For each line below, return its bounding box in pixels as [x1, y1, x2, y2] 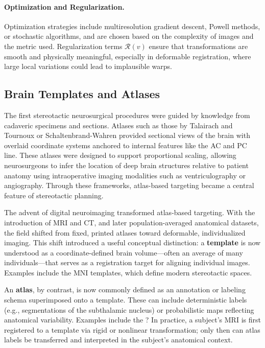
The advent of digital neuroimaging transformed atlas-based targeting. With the [4, 207, 255, 218]
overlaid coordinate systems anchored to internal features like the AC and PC [4, 140, 247, 150]
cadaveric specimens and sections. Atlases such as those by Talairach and [4, 120, 233, 130]
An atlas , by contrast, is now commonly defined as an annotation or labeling [4, 284, 246, 295]
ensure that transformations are [149, 40, 248, 51]
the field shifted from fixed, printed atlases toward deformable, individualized [4, 227, 246, 238]
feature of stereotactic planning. [4, 190, 104, 200]
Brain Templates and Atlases [4, 86, 160, 102]
